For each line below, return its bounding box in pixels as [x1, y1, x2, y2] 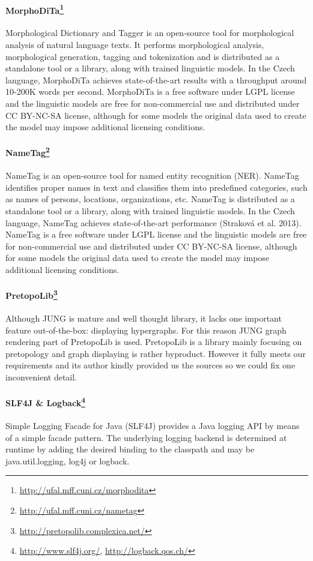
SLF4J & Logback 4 [5, 395, 85, 409]
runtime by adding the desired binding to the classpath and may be [5, 443, 255, 455]
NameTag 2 [5, 145, 50, 159]
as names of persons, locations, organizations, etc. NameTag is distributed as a [5, 193, 295, 205]
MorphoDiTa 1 [5, 2, 64, 16]
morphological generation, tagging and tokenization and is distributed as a [5, 50, 280, 62]
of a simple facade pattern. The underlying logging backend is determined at [5, 431, 287, 443]
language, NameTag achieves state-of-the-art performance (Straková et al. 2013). [5, 216, 302, 229]
